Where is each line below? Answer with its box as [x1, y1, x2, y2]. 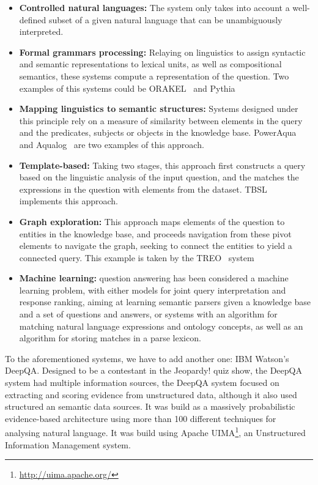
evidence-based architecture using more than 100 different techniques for [5, 412, 276, 424]
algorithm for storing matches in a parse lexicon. [19, 331, 201, 344]
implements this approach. [19, 194, 118, 207]
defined [19, 13, 46, 26]
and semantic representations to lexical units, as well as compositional [19, 57, 282, 70]
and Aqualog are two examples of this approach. [19, 138, 204, 150]
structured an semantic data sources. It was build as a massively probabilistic [5, 400, 295, 413]
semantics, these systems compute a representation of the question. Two [19, 69, 289, 82]
